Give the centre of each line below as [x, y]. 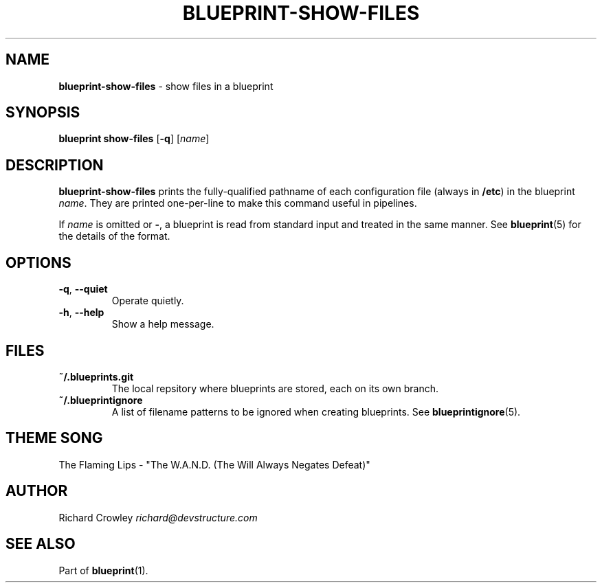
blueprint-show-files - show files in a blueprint [166, 86]
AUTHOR [37, 491]
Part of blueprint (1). [103, 570]
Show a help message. [163, 324]
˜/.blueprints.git [96, 376]
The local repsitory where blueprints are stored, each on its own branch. [275, 388]
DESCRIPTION [55, 165]
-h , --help [81, 313]
